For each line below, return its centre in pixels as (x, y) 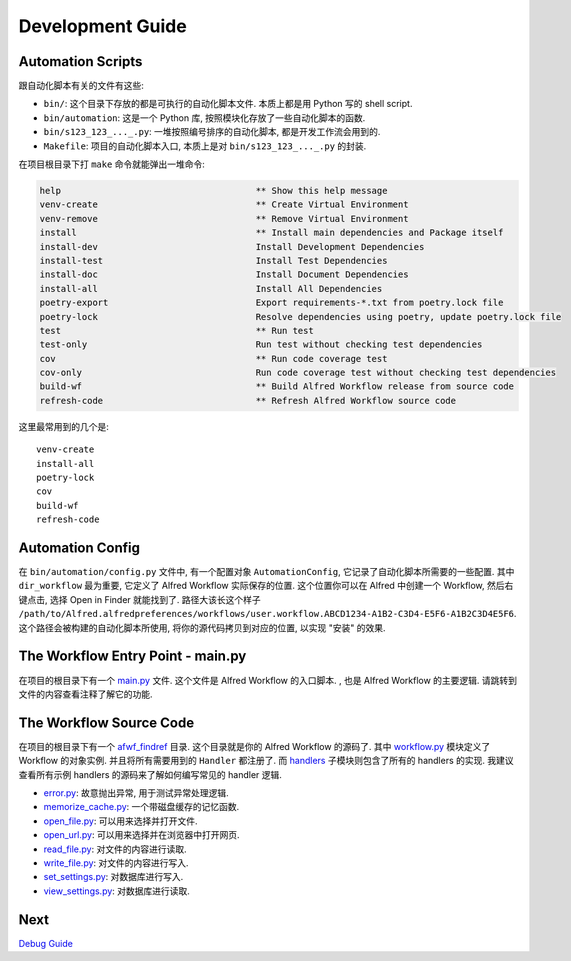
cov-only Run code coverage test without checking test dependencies (298, 373)
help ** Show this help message (213, 190)
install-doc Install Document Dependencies (224, 274)
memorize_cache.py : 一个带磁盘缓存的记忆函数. (141, 807)
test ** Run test (176, 330)
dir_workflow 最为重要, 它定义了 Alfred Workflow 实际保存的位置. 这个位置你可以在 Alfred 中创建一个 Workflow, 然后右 (266, 586)
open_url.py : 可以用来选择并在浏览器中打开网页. (141, 835)
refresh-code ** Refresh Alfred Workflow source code (248, 400)
